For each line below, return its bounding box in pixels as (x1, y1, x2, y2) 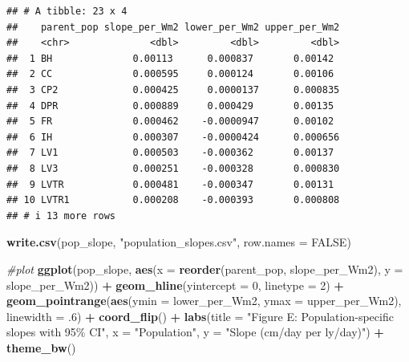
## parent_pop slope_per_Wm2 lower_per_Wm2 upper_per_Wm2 (6, 21, 340, 33)
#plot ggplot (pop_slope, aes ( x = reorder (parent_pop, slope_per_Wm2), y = (6, 260, 403, 277)
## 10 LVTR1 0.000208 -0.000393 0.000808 (6, 194, 340, 206)
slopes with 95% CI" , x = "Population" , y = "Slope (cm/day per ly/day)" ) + (6, 323, 384, 340)
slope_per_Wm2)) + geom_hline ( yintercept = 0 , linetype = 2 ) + (6, 276, 344, 293)
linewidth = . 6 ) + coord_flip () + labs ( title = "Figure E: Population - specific (6, 307, 394, 324)
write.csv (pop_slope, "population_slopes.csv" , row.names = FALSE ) (6, 234, 351, 250)
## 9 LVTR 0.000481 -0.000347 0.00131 (6, 178, 334, 190)
